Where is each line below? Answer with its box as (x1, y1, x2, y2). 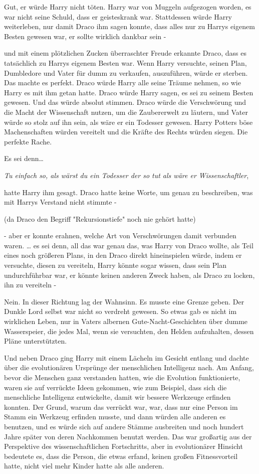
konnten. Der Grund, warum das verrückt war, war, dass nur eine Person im (4, 401, 238, 412)
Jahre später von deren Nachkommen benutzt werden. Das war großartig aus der (4, 431, 252, 441)
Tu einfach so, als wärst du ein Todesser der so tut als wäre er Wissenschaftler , (4, 170, 249, 180)
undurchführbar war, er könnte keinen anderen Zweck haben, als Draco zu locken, (4, 269, 255, 280)
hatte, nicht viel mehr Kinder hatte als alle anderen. (4, 460, 164, 471)
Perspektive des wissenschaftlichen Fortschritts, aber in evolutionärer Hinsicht (4, 441, 243, 451)
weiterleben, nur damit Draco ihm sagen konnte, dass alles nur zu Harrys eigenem (4, 21, 255, 32)
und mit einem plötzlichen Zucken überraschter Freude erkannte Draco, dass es (4, 48, 246, 58)
